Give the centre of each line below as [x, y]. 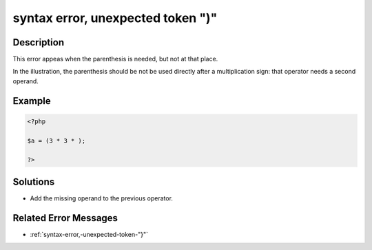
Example [32, 101]
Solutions [34, 181]
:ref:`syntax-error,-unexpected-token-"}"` [89, 234]
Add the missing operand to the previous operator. [102, 198]
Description [39, 42]
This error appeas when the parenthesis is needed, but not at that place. [115, 59]
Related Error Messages [65, 218]
